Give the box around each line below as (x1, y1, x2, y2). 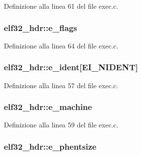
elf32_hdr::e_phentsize (4, 140, 96, 152)
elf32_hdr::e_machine (4, 101, 92, 113)
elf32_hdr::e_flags (4, 21, 77, 33)
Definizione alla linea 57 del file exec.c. (4, 80, 118, 90)
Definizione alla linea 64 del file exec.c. (4, 40, 118, 50)
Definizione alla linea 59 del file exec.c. (4, 120, 118, 130)
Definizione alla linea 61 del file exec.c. (4, 1, 118, 11)
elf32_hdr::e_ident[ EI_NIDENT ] (4, 61, 138, 73)
